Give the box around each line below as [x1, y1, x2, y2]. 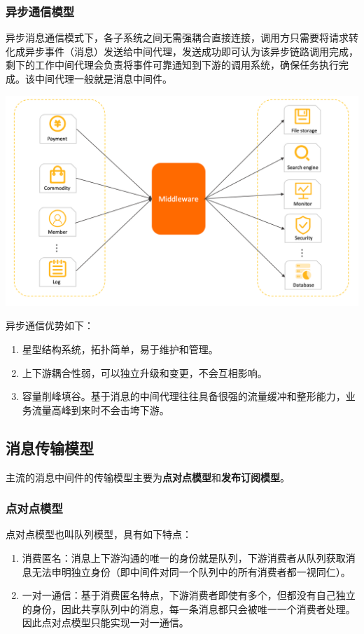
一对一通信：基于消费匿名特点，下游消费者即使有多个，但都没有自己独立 [22, 588, 356, 602]
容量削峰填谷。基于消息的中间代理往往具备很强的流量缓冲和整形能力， [22, 389, 346, 404]
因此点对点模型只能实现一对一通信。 [22, 615, 189, 630]
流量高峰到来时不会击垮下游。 [31, 402, 169, 417]
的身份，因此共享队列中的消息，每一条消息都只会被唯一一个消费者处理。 [22, 601, 356, 616]
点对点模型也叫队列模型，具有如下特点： [6, 527, 192, 542]
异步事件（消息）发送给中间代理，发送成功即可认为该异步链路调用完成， [24, 43, 358, 58]
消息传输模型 [6, 436, 94, 458]
